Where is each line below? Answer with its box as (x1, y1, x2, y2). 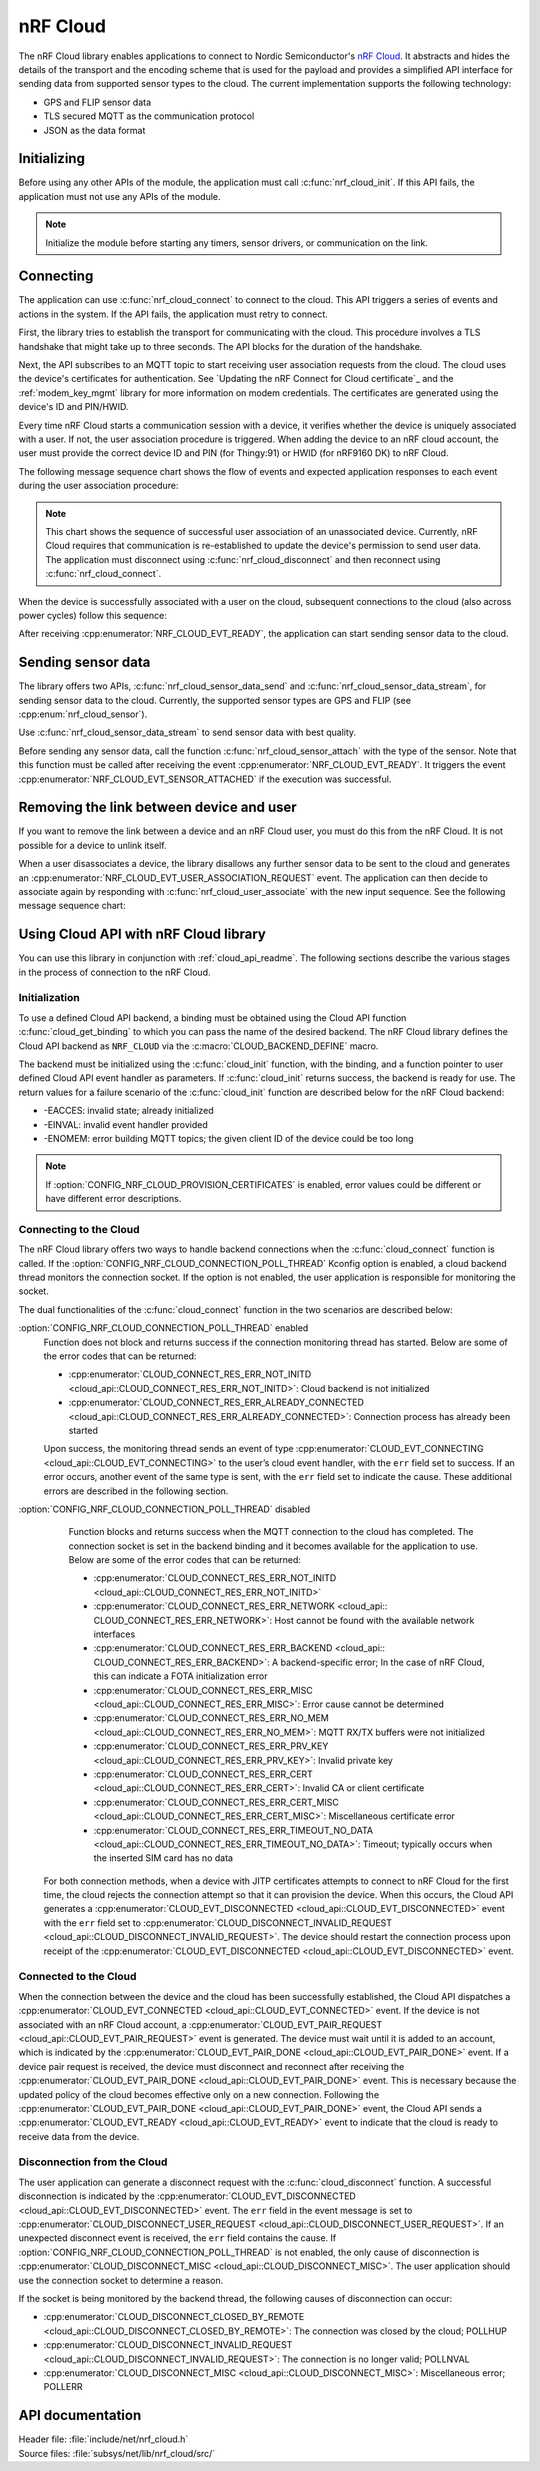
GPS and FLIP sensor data (43, 96, 152, 108)
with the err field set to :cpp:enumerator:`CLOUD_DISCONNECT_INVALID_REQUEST (43, 1916, 393, 1929)
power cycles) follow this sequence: (18, 609, 167, 621)
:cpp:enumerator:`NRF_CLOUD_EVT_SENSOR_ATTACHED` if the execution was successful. (18, 773, 392, 785)
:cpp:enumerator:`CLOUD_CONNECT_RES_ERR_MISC (93, 1684, 314, 1696)
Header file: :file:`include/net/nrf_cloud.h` (18, 2433, 189, 2445)
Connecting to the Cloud (18, 1222, 140, 1236)
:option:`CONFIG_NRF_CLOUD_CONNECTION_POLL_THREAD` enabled (18, 1322, 309, 1334)
